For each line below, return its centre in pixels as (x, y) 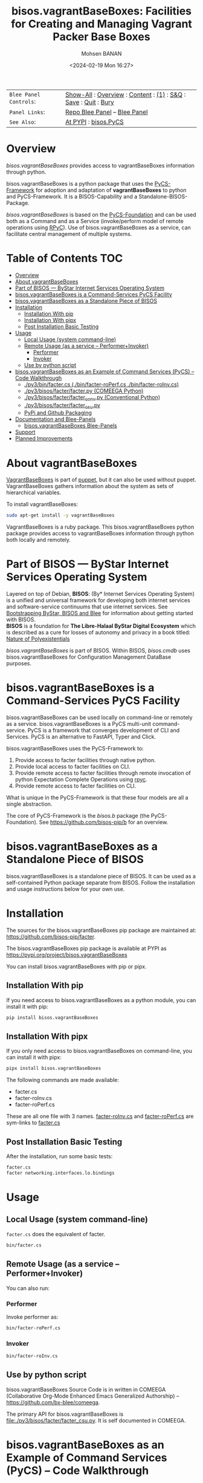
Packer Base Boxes (101, 37)
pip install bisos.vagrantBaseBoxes (52, 1017)
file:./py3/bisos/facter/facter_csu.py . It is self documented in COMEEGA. (96, 1420)
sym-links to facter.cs (33, 1123)
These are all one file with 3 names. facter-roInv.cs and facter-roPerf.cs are (100, 1116)
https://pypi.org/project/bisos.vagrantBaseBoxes (67, 954)
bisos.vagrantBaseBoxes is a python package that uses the (80, 183)
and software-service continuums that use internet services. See (87, 607)
